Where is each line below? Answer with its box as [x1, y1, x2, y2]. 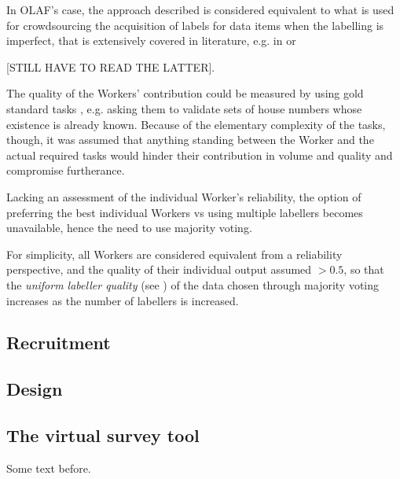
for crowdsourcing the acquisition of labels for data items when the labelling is [6, 17, 384, 33]
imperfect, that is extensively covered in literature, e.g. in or [6, 32, 296, 49]
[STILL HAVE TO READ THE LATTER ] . [6, 58, 215, 75]
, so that [343, 261, 384, 278]
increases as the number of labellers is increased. [6, 292, 239, 308]
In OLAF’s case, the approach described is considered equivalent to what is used [6, 2, 394, 17]
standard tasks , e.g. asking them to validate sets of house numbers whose [6, 100, 362, 116]
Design [6, 377, 63, 401]
